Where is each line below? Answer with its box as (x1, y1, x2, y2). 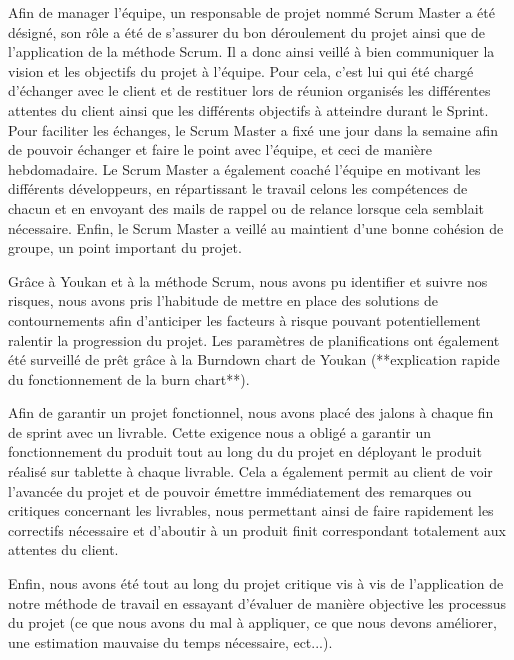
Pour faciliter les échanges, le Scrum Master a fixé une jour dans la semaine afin (8, 119, 498, 140)
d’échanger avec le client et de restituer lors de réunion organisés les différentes (8, 80, 491, 101)
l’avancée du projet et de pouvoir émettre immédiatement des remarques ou (8, 480, 472, 501)
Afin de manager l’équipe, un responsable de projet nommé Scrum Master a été (8, 2, 495, 22)
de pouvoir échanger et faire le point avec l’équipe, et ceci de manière (8, 139, 433, 160)
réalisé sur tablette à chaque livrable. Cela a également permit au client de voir (8, 461, 493, 482)
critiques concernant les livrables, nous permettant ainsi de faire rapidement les (8, 500, 494, 521)
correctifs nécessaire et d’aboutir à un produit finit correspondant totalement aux (8, 519, 507, 540)
